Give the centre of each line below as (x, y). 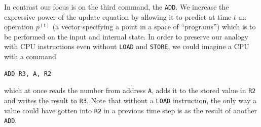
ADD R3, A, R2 (28, 74)
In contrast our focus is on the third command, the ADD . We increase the (117, 7)
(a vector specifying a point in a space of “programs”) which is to (154, 27)
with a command (30, 56)
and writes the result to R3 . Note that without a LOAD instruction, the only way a (130, 100)
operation (19, 27)
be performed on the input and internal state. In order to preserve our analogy (126, 36)
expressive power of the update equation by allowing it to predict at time (118, 16)
